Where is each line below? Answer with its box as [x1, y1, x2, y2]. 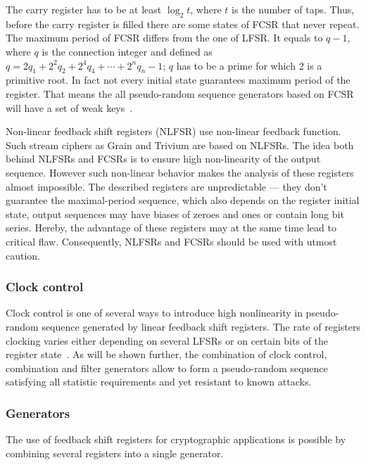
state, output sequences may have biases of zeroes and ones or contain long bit [6, 206, 344, 221]
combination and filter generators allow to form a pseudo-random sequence [6, 360, 328, 375]
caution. [6, 248, 41, 262]
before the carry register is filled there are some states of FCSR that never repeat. [6, 16, 360, 31]
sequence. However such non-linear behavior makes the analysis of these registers [6, 165, 354, 179]
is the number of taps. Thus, [232, 2, 355, 16]
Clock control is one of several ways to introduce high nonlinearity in [6, 305, 303, 320]
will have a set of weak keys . [6, 100, 133, 115]
